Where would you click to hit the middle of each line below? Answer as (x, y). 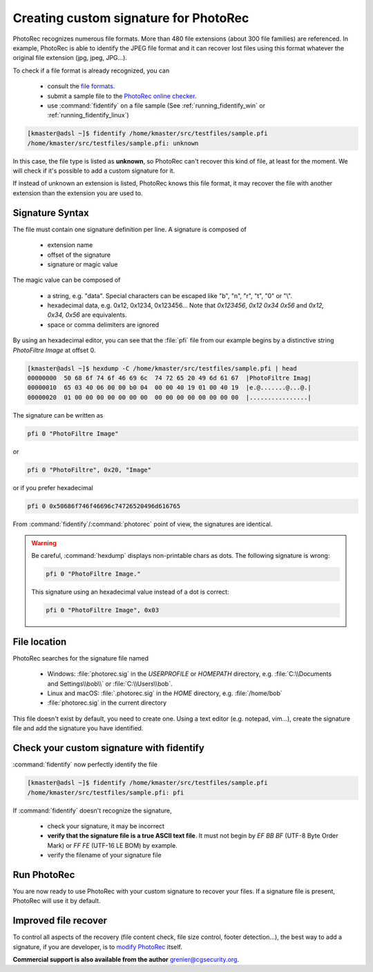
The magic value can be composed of (67, 280)
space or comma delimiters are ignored (103, 324)
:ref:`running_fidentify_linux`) (88, 115)
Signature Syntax (51, 213)
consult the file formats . (81, 86)
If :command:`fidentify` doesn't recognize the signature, (92, 810)
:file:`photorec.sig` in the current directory (107, 703)
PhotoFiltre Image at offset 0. (54, 350)
